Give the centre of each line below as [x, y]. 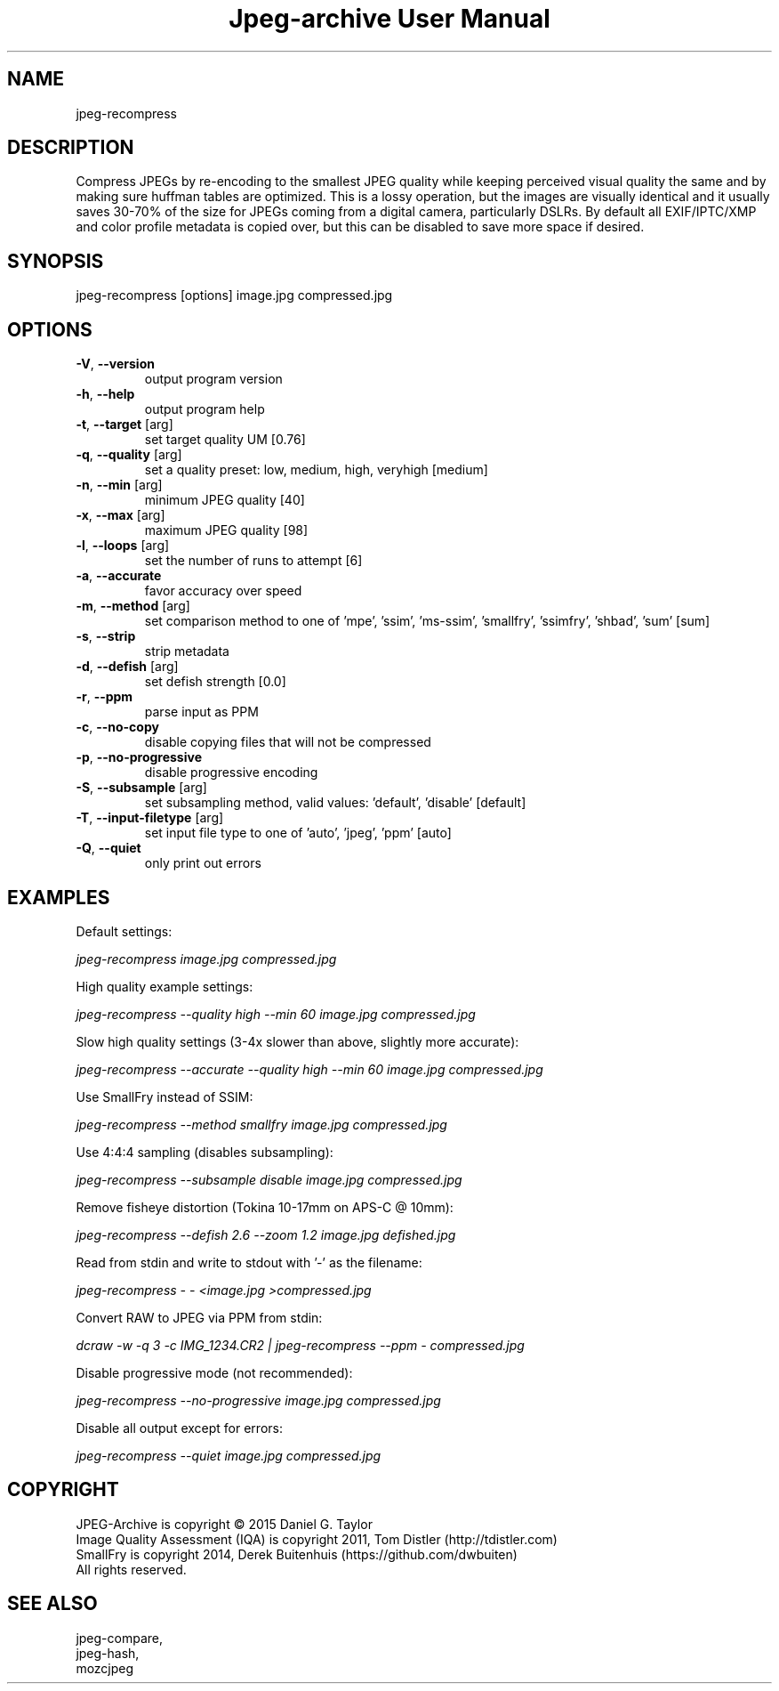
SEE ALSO [52, 1604]
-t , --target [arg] [124, 425]
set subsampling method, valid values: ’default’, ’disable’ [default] [335, 803]
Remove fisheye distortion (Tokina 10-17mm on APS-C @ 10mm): [265, 1207]
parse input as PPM [201, 712]
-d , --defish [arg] [127, 667]
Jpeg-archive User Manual [389, 19]
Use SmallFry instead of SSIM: [165, 1096]
